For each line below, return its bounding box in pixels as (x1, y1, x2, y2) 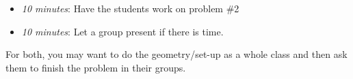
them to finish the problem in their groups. (5, 60, 186, 74)
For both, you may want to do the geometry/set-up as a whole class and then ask (5, 47, 348, 61)
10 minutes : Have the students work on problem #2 (21, 1, 239, 15)
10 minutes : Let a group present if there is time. (21, 24, 224, 38)
